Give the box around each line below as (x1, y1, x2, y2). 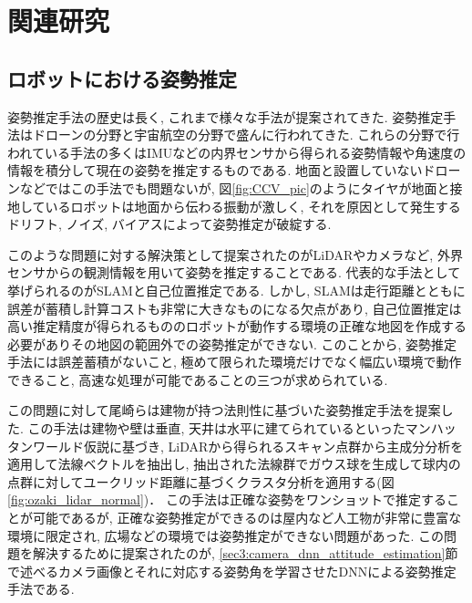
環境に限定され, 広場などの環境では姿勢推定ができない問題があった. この (7, 525, 445, 545)
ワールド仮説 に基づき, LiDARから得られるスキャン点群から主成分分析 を (32, 436, 464, 455)
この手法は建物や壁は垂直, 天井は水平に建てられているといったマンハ (27, 419, 444, 438)
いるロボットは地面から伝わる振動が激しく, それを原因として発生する (45, 196, 461, 215)
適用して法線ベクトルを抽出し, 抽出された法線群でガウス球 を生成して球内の (7, 454, 461, 473)
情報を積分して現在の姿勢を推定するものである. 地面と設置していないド (7, 161, 436, 180)
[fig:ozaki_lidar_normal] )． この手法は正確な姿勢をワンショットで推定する (7, 490, 446, 509)
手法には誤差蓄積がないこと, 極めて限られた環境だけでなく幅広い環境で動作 (7, 352, 462, 371)
